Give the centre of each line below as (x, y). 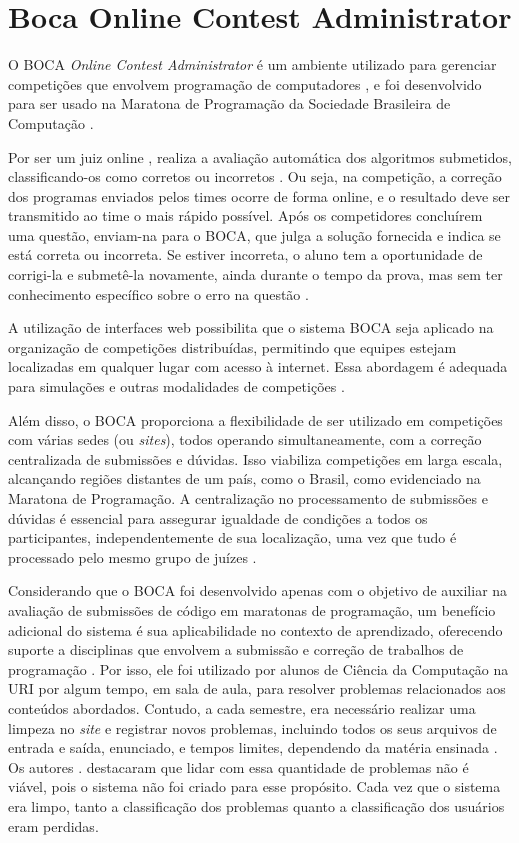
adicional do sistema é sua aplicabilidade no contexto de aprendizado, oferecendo (255, 629)
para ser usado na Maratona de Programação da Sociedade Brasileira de (229, 103)
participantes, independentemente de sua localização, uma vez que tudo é (232, 537)
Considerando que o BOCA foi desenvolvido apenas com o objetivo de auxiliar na (258, 590)
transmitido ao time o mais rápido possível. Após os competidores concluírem (245, 215)
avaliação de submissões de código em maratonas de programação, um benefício (252, 609)
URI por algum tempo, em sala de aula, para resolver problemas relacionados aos (257, 688)
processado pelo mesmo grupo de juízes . (132, 556)
